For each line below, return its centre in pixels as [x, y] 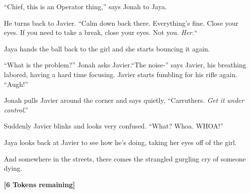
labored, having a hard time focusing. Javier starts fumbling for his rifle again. [121, 74]
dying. [13, 168]
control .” [16, 109]
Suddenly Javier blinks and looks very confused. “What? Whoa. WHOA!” [114, 126]
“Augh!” [16, 84]
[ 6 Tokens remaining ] [40, 184]
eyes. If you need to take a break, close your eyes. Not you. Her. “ [101, 32]
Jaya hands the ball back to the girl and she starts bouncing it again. [107, 48]
